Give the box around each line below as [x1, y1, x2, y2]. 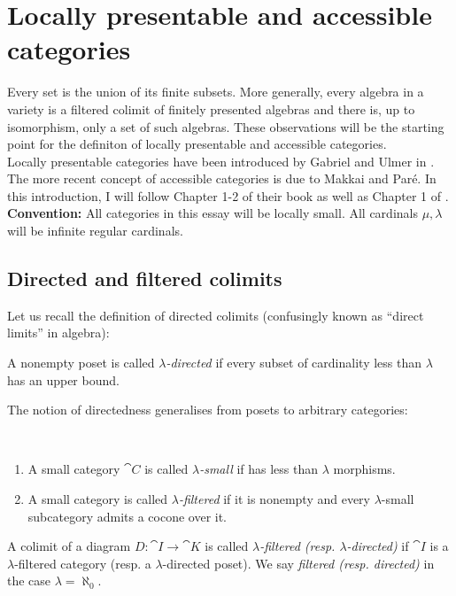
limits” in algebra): [7, 323, 110, 342]
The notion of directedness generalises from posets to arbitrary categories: [7, 400, 408, 419]
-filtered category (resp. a [14, 553, 151, 572]
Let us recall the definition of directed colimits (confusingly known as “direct [7, 306, 424, 324]
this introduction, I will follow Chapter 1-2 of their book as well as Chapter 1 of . [7, 186, 449, 205]
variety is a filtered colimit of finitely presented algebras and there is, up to [7, 99, 415, 118]
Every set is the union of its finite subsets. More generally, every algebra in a [7, 82, 424, 101]
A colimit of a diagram [7, 537, 131, 555]
